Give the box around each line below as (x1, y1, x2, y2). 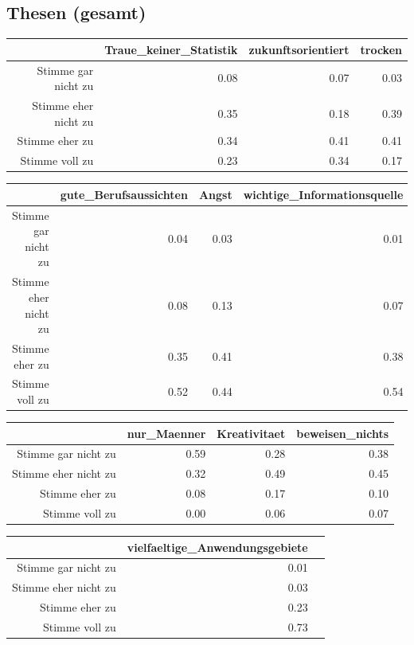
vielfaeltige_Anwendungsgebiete (127, 538, 308, 555)
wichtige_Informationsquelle (243, 186, 404, 202)
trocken (360, 41, 402, 57)
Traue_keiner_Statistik (104, 41, 238, 57)
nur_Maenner (127, 424, 206, 441)
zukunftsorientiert (248, 41, 350, 57)
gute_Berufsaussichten (60, 186, 188, 202)
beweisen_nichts (296, 424, 389, 441)
